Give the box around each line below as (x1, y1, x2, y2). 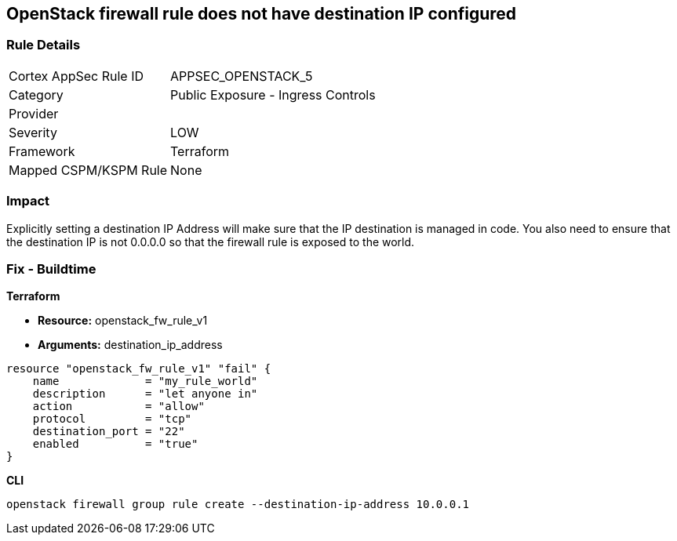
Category (9, 86, 64, 103)
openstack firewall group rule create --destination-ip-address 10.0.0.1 (6, 498, 470, 511)
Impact (6, 193, 50, 209)
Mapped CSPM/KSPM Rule (9, 162, 168, 178)
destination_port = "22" (32, 425, 185, 438)
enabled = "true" (32, 438, 198, 451)
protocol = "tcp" (32, 412, 192, 426)
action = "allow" (32, 400, 205, 413)
